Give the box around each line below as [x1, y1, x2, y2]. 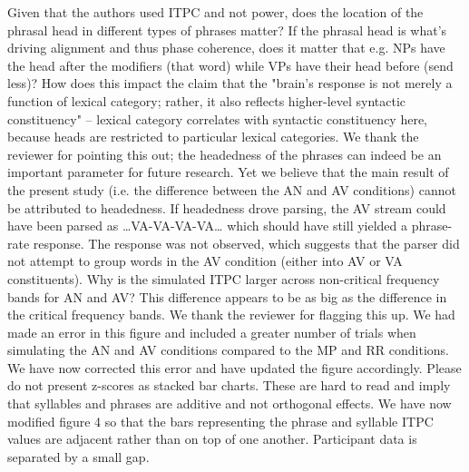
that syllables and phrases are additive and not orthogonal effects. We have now [7, 394, 452, 413]
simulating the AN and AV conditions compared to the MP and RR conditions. [7, 340, 449, 359]
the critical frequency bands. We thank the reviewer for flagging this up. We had [7, 305, 455, 324]
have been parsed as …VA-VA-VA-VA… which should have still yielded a [7, 216, 408, 235]
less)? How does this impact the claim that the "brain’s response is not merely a [7, 74, 453, 93]
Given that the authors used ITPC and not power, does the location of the [7, 3, 424, 21]
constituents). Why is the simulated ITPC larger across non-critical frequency [7, 269, 440, 288]
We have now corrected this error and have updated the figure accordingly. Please [7, 358, 462, 377]
